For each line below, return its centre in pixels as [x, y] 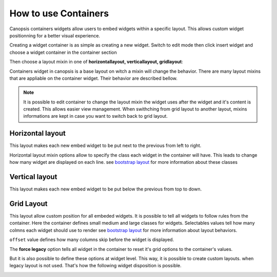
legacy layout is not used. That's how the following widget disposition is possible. [95, 266]
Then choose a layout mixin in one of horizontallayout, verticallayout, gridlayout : [96, 62]
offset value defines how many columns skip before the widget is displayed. [92, 240]
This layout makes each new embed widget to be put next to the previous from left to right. [105, 145]
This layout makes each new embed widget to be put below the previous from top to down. [106, 189]
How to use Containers [59, 13]
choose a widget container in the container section [63, 52]
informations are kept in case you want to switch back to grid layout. [95, 116]
